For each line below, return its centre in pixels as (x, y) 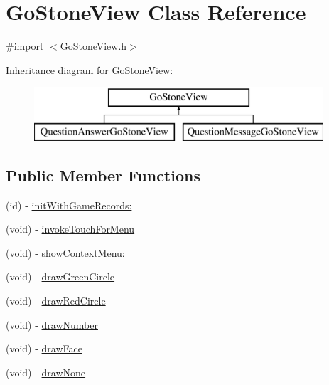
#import (25, 46)
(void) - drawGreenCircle (60, 276)
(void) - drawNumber (52, 324)
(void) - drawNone (46, 372)
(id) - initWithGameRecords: (69, 205)
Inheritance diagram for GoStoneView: (90, 69)
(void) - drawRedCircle (56, 301)
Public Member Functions (103, 175)
